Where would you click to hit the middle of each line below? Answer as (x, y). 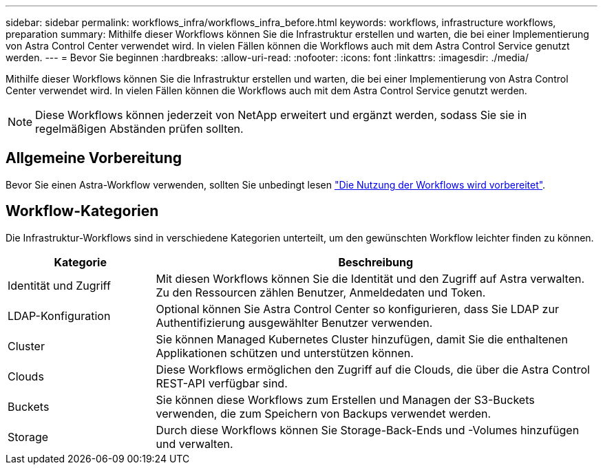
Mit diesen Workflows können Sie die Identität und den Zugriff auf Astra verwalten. (370, 278)
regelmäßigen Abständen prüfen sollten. (139, 129)
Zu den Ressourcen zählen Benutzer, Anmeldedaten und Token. (321, 292)
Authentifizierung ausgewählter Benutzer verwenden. (294, 322)
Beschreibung (376, 262)
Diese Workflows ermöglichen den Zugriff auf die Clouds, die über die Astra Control (373, 369)
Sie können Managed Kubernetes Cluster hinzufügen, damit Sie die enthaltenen (362, 339)
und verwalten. (194, 444)
